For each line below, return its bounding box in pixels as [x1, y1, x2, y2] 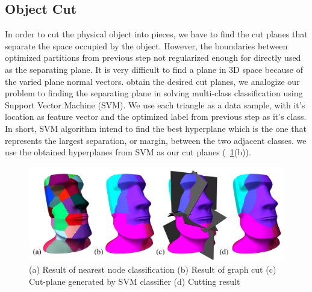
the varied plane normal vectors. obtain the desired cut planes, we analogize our [5, 75, 300, 87]
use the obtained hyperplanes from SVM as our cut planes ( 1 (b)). [5, 146, 251, 158]
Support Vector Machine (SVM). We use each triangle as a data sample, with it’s [5, 98, 305, 111]
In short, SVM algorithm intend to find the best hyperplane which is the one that [5, 122, 307, 134]
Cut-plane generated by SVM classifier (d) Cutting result [29, 275, 240, 287]
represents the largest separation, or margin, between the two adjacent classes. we [5, 134, 307, 146]
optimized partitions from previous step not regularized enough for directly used [5, 51, 301, 64]
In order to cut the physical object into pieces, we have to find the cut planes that [5, 28, 308, 40]
